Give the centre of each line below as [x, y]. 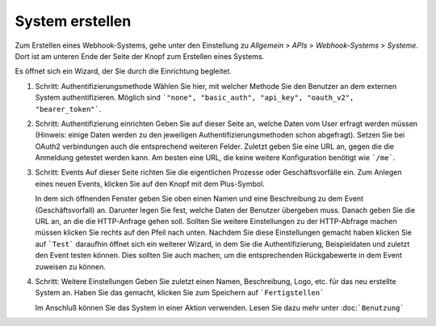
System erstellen [73, 21]
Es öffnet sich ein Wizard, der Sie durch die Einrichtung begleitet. [123, 71]
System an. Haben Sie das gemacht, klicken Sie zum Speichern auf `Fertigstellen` [180, 293]
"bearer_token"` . [68, 108]
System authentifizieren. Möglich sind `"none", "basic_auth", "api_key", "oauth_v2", [195, 98]
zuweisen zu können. [71, 266]
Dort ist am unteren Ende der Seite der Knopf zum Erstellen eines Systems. [140, 56]
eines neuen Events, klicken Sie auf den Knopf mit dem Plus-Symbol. [150, 184]
